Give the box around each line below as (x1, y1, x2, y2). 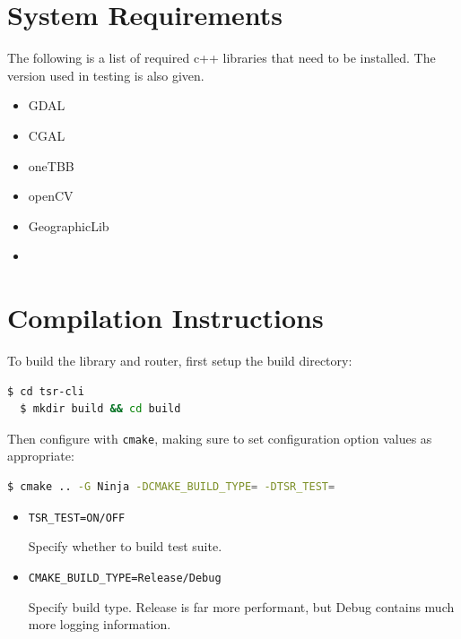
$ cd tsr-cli (7, 384, 84, 398)
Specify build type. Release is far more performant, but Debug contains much (28, 597, 455, 616)
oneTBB (28, 156, 74, 175)
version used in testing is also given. (7, 65, 204, 84)
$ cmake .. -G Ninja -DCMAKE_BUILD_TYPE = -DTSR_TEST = (7, 480, 335, 494)
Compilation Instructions (7, 299, 324, 336)
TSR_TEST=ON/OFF (28, 511, 126, 524)
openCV (28, 186, 74, 205)
